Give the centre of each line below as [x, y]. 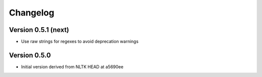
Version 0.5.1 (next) [39, 30]
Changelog [32, 13]
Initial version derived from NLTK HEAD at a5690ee [72, 67]
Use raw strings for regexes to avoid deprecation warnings [80, 42]
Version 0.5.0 [30, 55]
